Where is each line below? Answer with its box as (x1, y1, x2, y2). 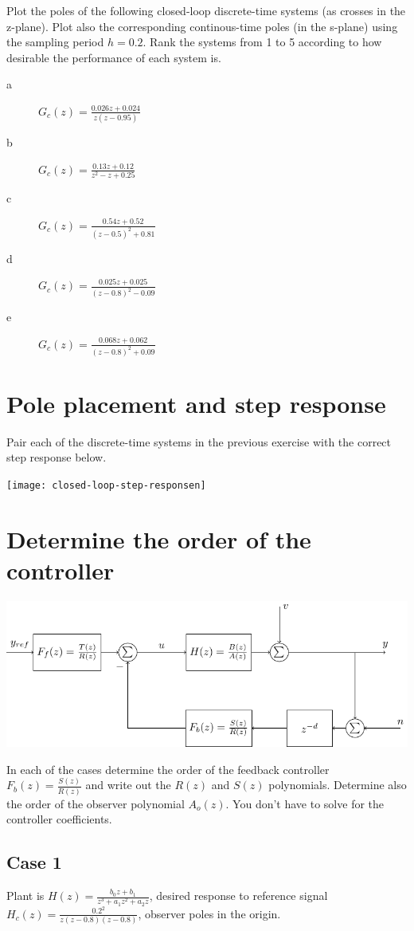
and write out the (85, 776, 171, 793)
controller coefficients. (6, 811, 112, 827)
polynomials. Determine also (268, 776, 407, 793)
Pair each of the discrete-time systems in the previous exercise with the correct (6, 433, 392, 450)
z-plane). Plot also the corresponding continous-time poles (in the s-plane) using (6, 18, 398, 34)
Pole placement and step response (6, 387, 386, 419)
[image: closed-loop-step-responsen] (6, 479, 206, 491)
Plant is (6, 887, 45, 904)
